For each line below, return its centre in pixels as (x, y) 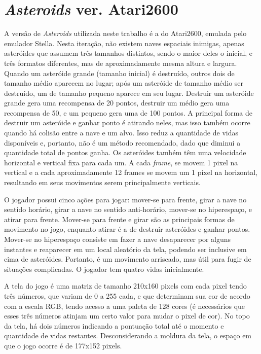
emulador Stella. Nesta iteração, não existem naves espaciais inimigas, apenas (124, 43)
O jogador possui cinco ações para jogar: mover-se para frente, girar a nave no (125, 199)
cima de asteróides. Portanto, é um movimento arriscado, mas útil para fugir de (128, 259)
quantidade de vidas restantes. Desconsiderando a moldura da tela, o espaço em (128, 335)
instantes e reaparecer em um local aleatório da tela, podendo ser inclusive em (125, 249)
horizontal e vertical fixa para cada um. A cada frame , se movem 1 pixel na (121, 162)
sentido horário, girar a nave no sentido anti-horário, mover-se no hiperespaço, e (128, 209)
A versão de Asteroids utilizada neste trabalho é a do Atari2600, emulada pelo (125, 33)
